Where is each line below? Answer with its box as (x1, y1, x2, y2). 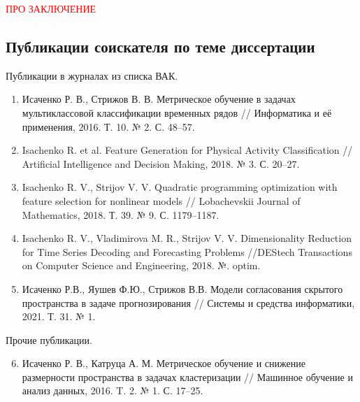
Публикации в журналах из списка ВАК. (6, 68, 178, 82)
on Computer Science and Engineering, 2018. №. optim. (22, 258, 261, 273)
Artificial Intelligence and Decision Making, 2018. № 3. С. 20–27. (22, 156, 300, 171)
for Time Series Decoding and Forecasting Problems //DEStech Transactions (22, 244, 352, 259)
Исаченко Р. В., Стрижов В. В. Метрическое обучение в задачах (22, 92, 296, 106)
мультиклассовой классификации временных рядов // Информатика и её (22, 105, 332, 120)
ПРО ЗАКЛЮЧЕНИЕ (6, 1, 96, 15)
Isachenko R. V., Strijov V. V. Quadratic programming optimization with (22, 180, 338, 194)
